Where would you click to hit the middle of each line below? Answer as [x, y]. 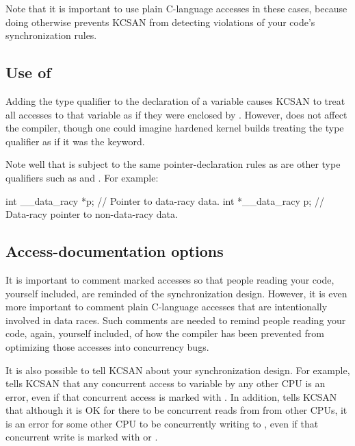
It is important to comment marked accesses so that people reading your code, [170, 279]
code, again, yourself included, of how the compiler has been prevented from [165, 333]
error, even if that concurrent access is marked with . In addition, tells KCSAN [171, 396]
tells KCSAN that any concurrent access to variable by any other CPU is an [166, 383]
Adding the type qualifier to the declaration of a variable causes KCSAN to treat [175, 100]
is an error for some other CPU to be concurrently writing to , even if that [162, 423]
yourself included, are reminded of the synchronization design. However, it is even [176, 293]
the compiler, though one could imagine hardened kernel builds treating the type [175, 128]
